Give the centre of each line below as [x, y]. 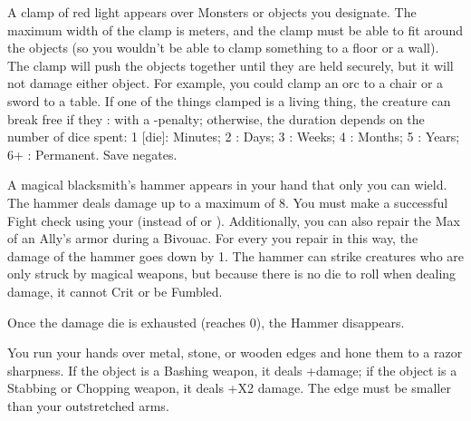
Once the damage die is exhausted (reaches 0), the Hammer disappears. [206, 322]
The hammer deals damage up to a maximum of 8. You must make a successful [228, 202]
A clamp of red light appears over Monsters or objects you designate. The [212, 12]
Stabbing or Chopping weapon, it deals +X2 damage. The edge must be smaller [229, 388]
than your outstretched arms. [88, 405]
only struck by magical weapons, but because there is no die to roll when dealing [232, 274]
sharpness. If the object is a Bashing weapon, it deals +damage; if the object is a [232, 370]
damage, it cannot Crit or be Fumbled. [115, 291]
